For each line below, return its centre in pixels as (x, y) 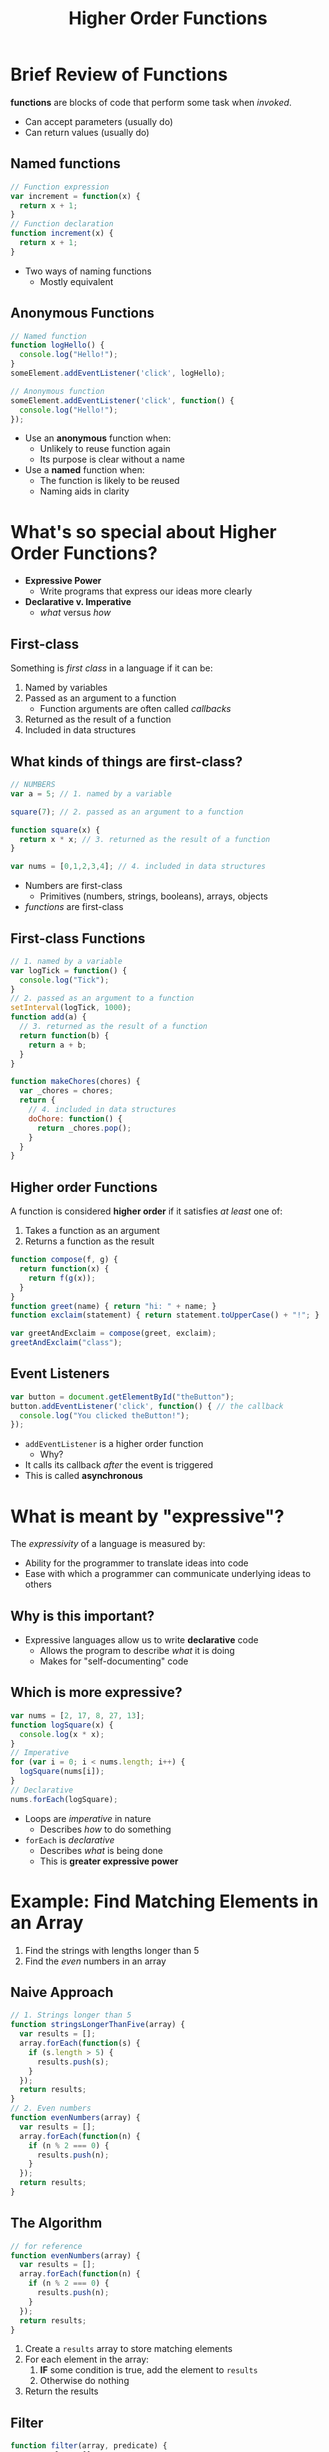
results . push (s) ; (73, 2062)
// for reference (46, 2246)
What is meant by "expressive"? (147, 1516)
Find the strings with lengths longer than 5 (112, 1950)
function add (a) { (48, 1017)
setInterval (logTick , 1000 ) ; (71, 1008)
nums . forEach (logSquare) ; (64, 1799)
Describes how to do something (105, 1829)
